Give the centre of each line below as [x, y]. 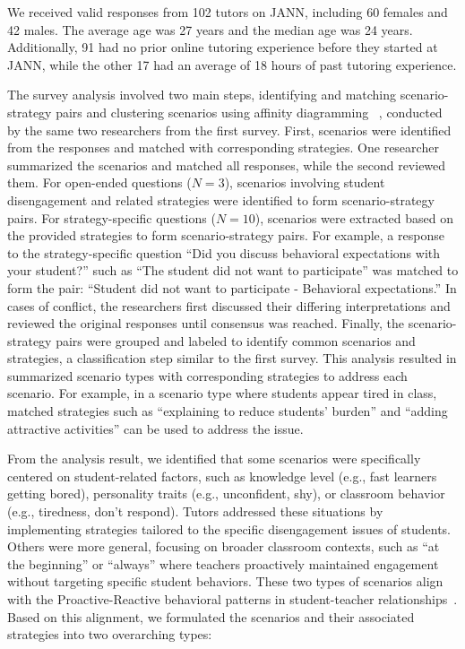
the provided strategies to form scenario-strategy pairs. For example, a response [226, 235]
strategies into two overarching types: [110, 634]
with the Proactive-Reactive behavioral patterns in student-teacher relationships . [232, 599]
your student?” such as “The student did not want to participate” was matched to [233, 270]
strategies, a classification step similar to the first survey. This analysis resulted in [232, 358]
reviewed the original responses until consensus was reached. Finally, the [206, 323]
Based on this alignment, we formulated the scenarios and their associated [211, 616]
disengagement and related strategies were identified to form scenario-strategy [221, 199]
